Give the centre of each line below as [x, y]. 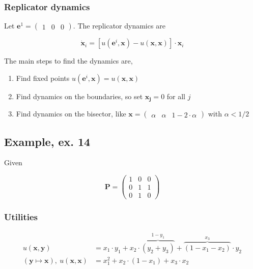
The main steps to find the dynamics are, [68, 61]
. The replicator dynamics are [119, 26]
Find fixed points [43, 78]
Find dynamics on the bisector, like [71, 114]
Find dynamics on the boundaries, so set [79, 96]
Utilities [21, 217]
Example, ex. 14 [47, 141]
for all [176, 96]
